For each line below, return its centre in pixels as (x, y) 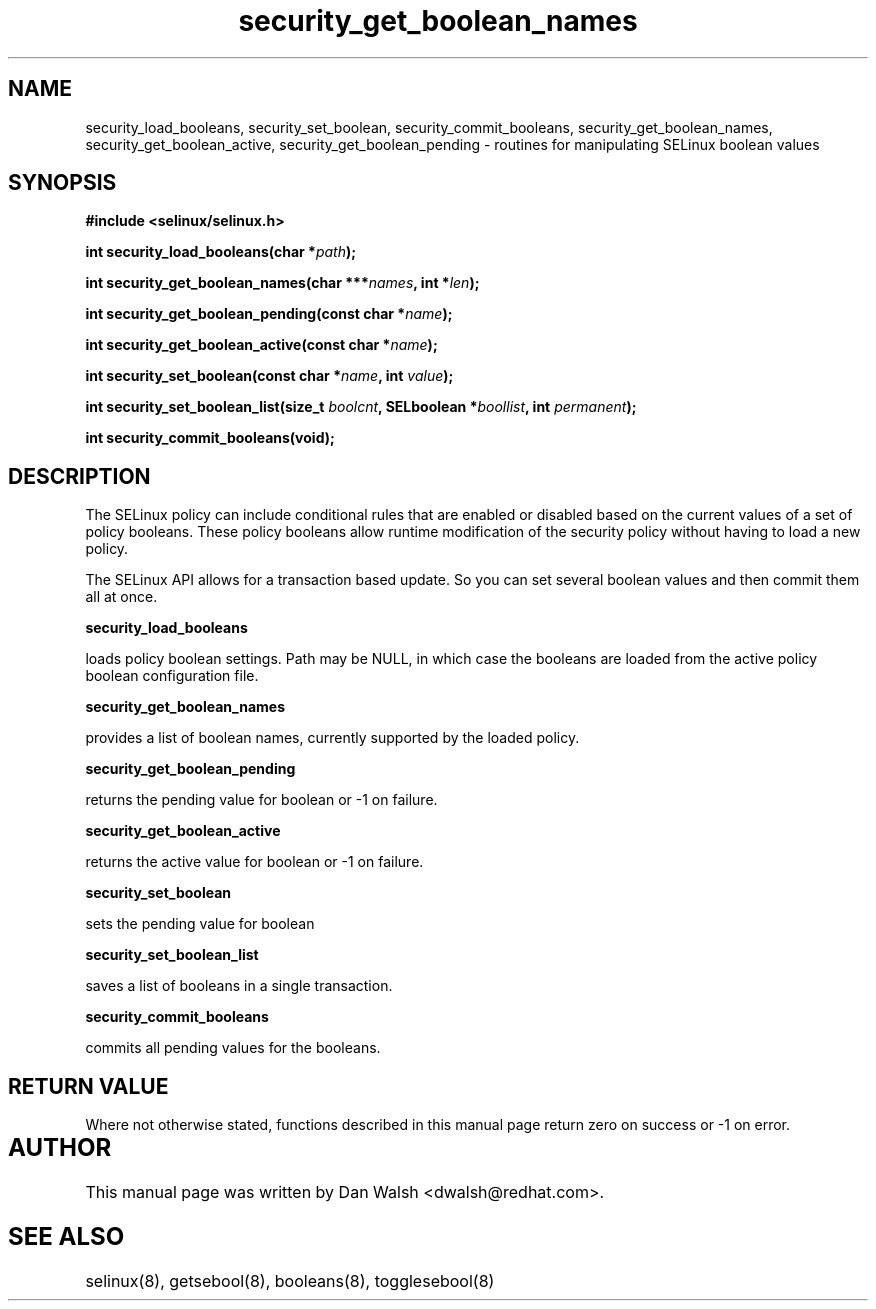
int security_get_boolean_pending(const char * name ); (269, 314)
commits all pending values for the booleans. (233, 1048)
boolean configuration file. (172, 676)
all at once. (121, 597)
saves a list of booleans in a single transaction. (239, 986)
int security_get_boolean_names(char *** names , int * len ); (282, 283)
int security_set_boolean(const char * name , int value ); (269, 376)
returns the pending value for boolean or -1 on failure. (261, 800)
